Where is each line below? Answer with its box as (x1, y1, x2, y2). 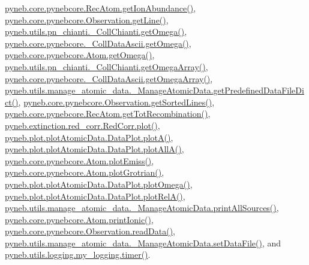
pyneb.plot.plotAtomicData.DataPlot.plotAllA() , (5, 143, 184, 155)
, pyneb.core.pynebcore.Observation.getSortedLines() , (18, 95, 215, 108)
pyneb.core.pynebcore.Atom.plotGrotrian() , (5, 166, 164, 179)
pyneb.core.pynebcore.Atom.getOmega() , (5, 49, 155, 61)
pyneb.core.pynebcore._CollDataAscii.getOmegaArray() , (5, 72, 213, 85)
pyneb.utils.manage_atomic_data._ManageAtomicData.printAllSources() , (5, 201, 279, 214)
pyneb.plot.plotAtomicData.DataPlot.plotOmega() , (5, 177, 193, 190)
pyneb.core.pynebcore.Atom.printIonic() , (5, 213, 154, 225)
